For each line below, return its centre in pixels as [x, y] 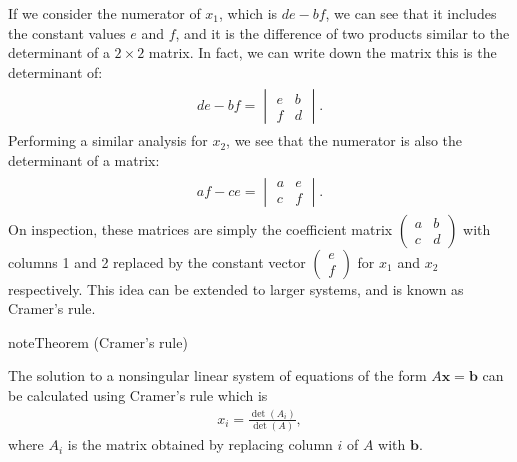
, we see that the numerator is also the [344, 140]
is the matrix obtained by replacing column [200, 444]
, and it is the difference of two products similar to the [342, 32]
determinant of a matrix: [84, 160]
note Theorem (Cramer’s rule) [98, 341]
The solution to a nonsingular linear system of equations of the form [217, 375]
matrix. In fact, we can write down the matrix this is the [322, 52]
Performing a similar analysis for [108, 140]
